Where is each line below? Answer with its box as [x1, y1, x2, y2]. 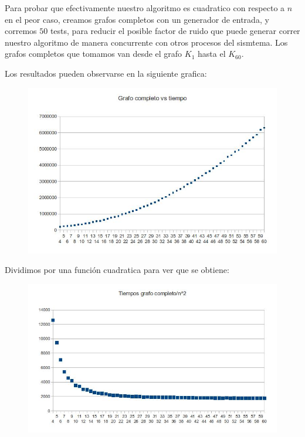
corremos [5, 25, 37, 37]
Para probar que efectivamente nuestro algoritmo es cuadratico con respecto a [5, 2, 285, 13]
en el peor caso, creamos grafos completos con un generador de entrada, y [5, 13, 269, 25]
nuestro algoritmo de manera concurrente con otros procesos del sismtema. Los [5, 36, 288, 48]
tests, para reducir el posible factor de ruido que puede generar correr [50, 25, 300, 37]
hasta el [198, 47, 226, 60]
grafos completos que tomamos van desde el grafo [5, 47, 182, 60]
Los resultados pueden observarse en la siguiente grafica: [5, 67, 207, 79]
